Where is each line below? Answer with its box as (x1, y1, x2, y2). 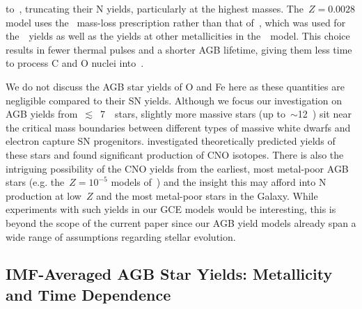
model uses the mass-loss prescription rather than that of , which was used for (6, 15, 346, 29)
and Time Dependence (6, 283, 171, 305)
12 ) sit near (297, 106, 352, 121)
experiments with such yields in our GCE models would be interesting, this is (6, 202, 336, 216)
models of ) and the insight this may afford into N (111, 175, 326, 189)
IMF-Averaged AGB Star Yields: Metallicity (6, 263, 333, 285)
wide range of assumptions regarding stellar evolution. (6, 229, 236, 244)
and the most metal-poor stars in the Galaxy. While (96, 188, 318, 203)
